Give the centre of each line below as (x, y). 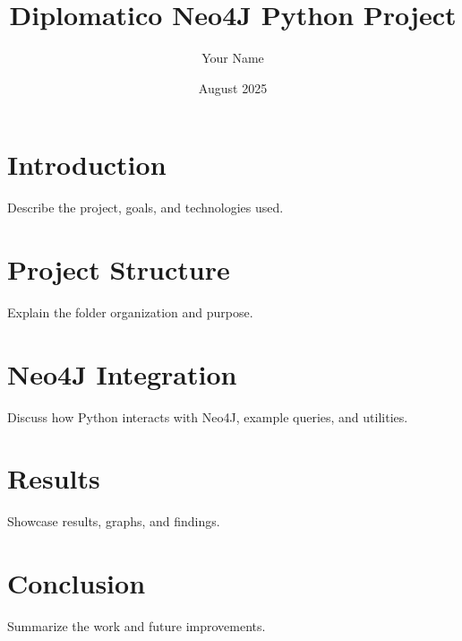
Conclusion (77, 583)
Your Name (233, 58)
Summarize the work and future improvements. (137, 626)
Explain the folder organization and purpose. (130, 312)
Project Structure (119, 269)
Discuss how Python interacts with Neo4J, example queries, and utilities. (208, 416)
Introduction (87, 165)
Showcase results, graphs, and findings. (114, 521)
